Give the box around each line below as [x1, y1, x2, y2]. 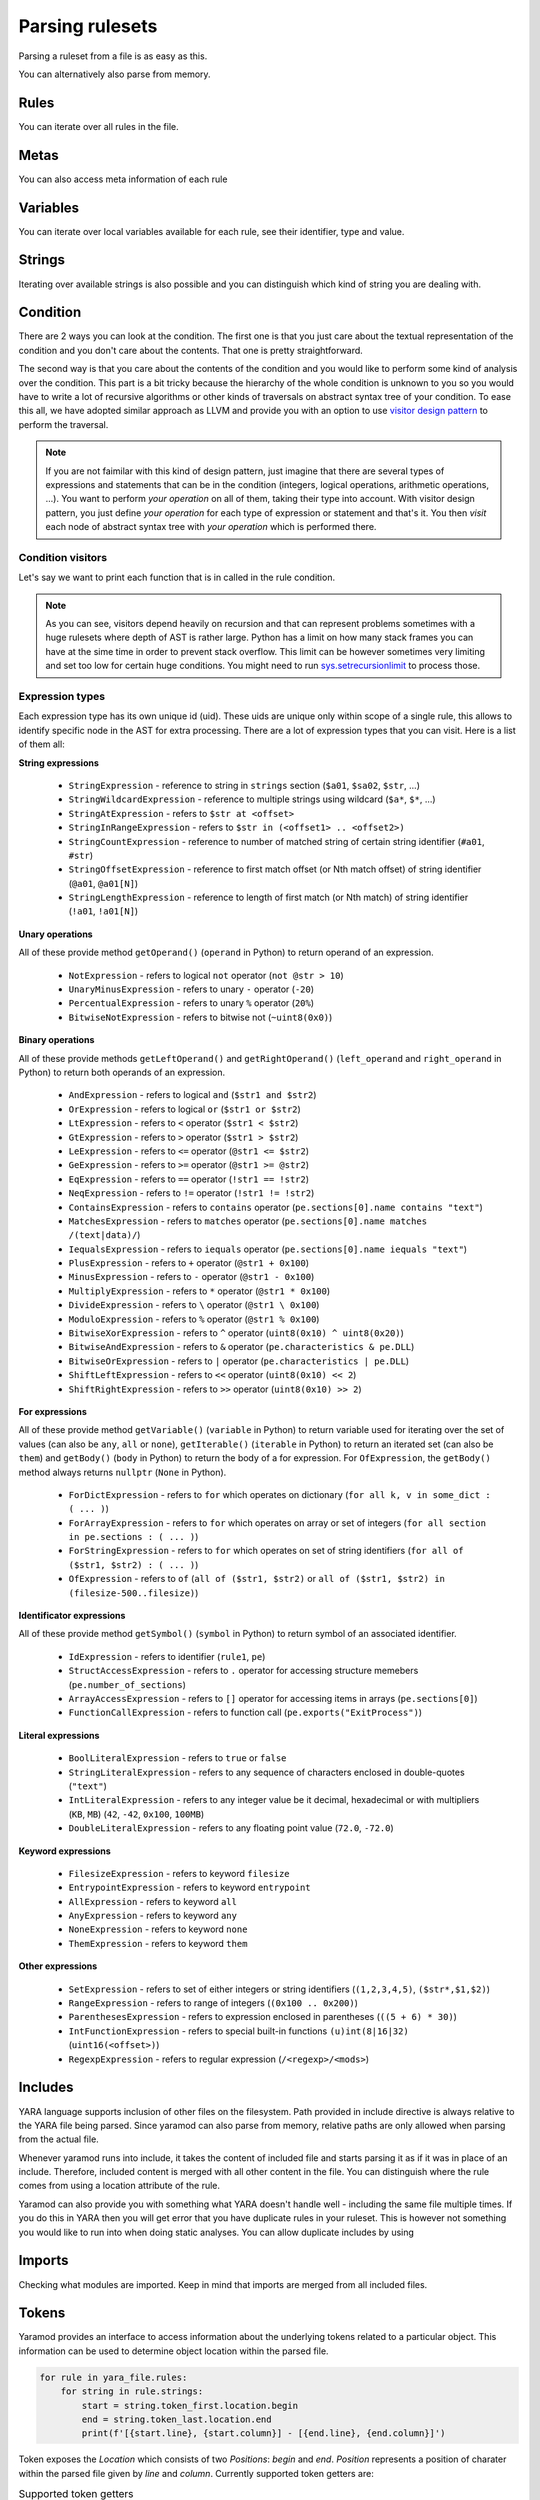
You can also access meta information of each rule [18, 173, 228, 185]
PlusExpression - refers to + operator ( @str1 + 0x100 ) [68, 1257, 310, 1269]
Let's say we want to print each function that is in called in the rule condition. [18, 571, 335, 584]
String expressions [18, 756, 100, 769]
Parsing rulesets [18, 15, 158, 37]
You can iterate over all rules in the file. [18, 120, 179, 132]
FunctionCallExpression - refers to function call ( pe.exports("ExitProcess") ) [68, 1706, 423, 1719]
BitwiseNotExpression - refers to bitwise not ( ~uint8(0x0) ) [68, 1011, 333, 1023]
